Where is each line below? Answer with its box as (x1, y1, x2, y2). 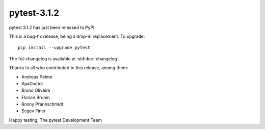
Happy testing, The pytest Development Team (9, 117, 102, 123)
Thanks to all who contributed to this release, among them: (9, 65, 129, 71)
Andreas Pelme (21, 74, 53, 79)
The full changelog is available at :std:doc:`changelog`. (9, 55, 120, 61)
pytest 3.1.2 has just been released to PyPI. (9, 25, 96, 30)
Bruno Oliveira (21, 87, 51, 93)
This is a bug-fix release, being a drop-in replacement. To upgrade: (9, 33, 145, 39)
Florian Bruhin (21, 94, 50, 100)
